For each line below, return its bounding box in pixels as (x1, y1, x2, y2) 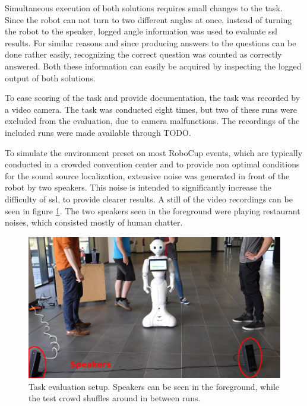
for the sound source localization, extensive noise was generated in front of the (5, 169, 290, 182)
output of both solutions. (5, 71, 96, 84)
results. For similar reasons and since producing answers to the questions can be (5, 36, 296, 49)
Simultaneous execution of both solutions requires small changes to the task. (5, 2, 283, 14)
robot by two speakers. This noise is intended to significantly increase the (5, 181, 272, 194)
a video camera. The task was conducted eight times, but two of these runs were (5, 103, 297, 115)
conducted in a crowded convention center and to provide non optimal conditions (5, 158, 300, 170)
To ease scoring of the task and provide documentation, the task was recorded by (5, 91, 300, 104)
